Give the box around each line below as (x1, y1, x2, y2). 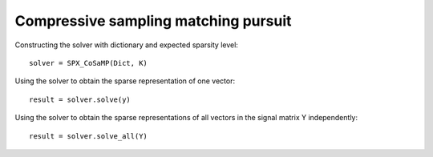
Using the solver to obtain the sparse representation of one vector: (14, 76, 236, 86)
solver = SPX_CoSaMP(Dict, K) (29, 58, 148, 67)
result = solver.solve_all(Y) (29, 131, 148, 140)
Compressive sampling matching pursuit (14, 12, 292, 30)
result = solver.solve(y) (29, 95, 132, 104)
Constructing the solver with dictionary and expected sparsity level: (14, 40, 238, 50)
